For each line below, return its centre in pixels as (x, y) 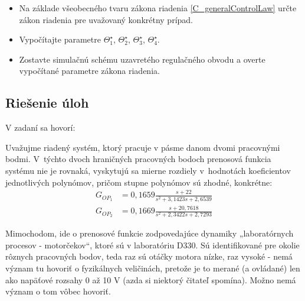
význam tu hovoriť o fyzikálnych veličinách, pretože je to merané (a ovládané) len (153, 268)
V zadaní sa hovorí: (40, 127)
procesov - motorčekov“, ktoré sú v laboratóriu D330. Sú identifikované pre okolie (152, 245)
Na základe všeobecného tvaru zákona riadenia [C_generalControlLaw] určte (158, 8)
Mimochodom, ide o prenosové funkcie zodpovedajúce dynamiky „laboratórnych (150, 233)
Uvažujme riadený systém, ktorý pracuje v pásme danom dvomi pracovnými (143, 147)
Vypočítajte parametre (60, 39)
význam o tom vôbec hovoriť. (58, 291)
